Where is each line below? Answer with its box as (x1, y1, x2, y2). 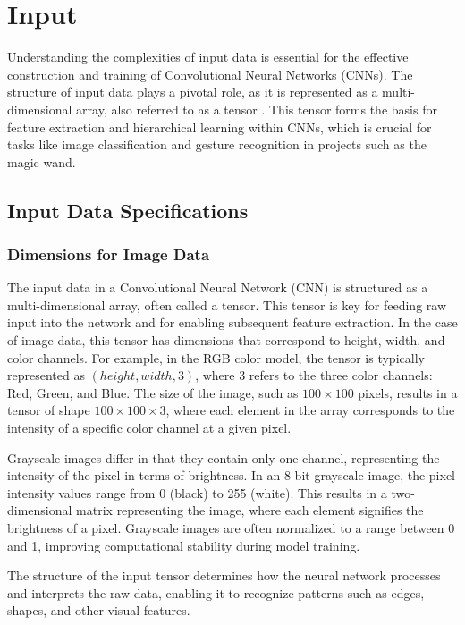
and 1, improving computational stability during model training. (7, 536, 360, 554)
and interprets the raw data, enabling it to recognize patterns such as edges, (7, 583, 425, 602)
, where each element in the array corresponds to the (165, 401, 455, 419)
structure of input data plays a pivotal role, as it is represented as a (7, 82, 378, 101)
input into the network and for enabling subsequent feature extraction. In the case (7, 313, 458, 332)
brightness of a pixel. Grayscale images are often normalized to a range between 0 (7, 519, 455, 536)
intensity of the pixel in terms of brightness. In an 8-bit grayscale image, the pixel (7, 466, 455, 485)
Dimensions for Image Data (7, 242, 210, 265)
